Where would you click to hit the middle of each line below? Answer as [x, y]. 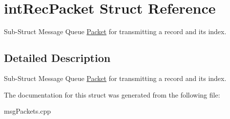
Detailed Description [57, 58]
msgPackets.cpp [27, 111]
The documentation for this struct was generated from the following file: [112, 94]
